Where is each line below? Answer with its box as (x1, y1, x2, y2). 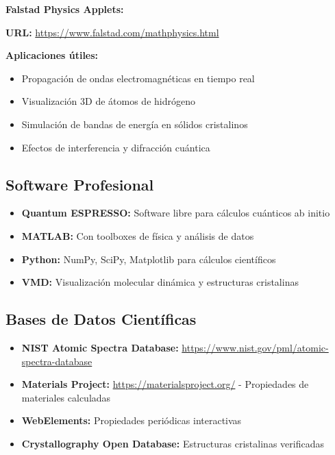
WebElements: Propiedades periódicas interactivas (21, 413, 242, 428)
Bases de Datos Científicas (5, 308, 197, 330)
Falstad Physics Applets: (5, 2, 124, 16)
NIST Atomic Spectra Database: (21, 340, 179, 354)
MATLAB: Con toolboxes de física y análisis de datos (21, 228, 254, 243)
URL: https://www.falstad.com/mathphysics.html (5, 25, 219, 39)
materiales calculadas (21, 390, 111, 404)
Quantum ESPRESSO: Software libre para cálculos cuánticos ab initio (21, 206, 330, 220)
